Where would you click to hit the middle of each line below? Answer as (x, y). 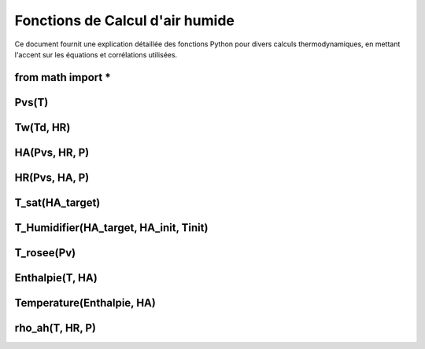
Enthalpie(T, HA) (56, 278)
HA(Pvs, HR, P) (52, 152)
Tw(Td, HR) (42, 127)
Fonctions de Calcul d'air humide (125, 20)
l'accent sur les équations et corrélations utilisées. (96, 54)
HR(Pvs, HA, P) (52, 177)
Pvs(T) (31, 102)
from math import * (63, 77)
